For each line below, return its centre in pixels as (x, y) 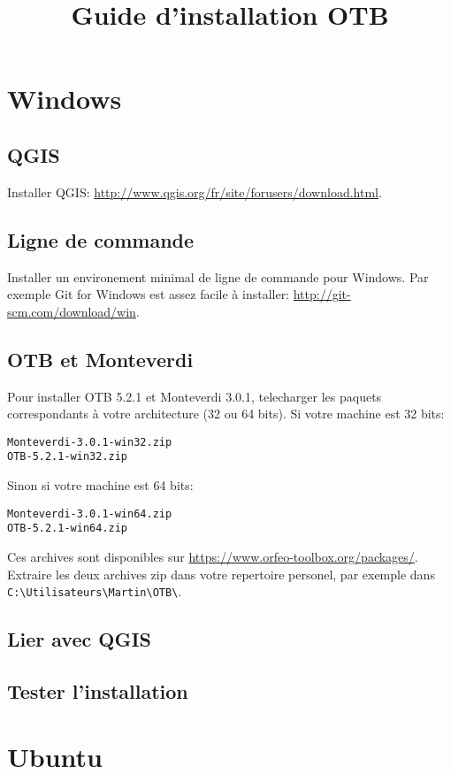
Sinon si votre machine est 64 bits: (100, 485)
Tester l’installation (98, 690)
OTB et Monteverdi (100, 359)
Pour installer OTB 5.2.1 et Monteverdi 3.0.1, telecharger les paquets (195, 396)
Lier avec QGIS (79, 639)
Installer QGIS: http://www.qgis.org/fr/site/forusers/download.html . (195, 192)
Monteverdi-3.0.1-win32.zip (90, 442)
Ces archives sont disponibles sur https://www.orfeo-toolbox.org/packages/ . (213, 556)
